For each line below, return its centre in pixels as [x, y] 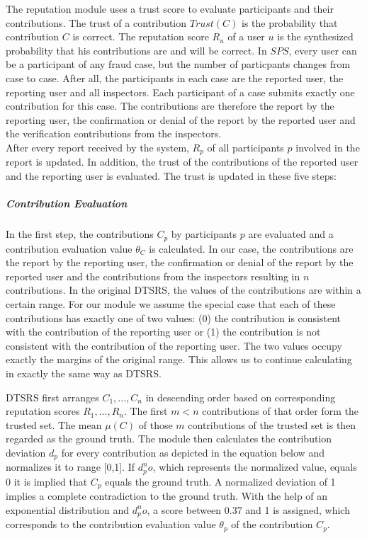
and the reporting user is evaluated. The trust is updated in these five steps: [171, 175]
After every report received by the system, [97, 147]
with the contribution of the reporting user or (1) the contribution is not [163, 332]
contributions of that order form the [280, 411]
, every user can [323, 50]
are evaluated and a [291, 234]
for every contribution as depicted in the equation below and [193, 452]
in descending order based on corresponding [241, 397]
